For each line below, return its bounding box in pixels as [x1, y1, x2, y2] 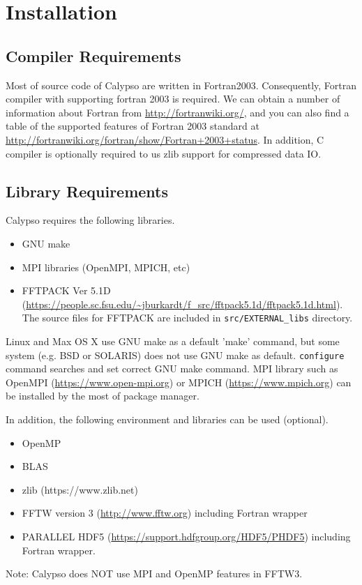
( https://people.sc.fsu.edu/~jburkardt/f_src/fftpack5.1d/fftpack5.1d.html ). [22, 296, 343, 311]
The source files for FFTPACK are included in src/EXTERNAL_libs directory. [22, 310, 353, 325]
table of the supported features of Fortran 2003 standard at [6, 119, 259, 133]
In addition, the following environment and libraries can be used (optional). [6, 412, 329, 426]
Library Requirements [6, 180, 169, 202]
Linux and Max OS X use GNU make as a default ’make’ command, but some [6, 333, 340, 348]
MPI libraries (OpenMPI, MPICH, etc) [22, 259, 190, 274]
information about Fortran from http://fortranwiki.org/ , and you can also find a [6, 105, 349, 119]
